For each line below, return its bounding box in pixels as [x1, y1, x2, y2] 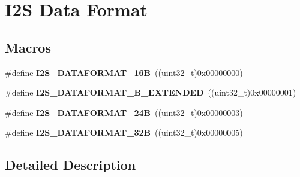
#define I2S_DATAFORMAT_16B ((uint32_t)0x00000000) [5, 66, 243, 78]
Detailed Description [5, 155, 136, 174]
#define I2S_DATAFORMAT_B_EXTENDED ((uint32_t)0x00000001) [5, 86, 296, 99]
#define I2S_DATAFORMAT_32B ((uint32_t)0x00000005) [5, 126, 243, 139]
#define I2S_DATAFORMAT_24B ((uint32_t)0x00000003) [5, 106, 243, 118]
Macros [5, 38, 51, 56]
